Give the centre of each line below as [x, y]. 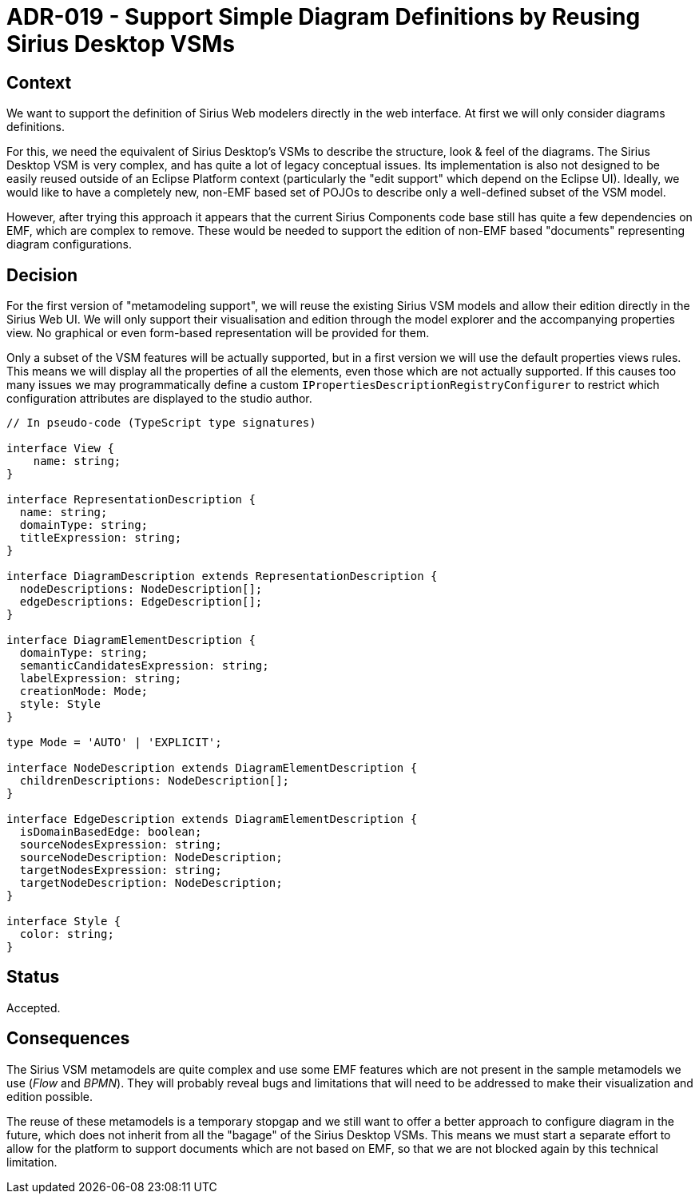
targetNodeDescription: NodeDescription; [151, 883]
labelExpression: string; [101, 679]
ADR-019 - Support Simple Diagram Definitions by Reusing [324, 17]
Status [33, 977]
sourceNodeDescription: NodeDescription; [151, 858]
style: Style [60, 704]
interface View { [60, 449]
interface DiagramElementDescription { [131, 640]
